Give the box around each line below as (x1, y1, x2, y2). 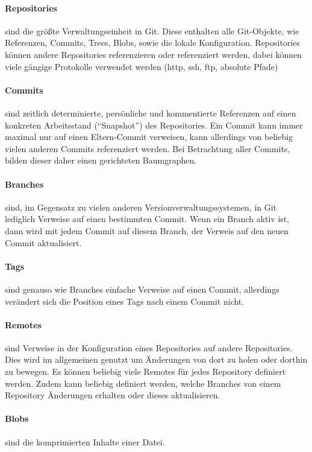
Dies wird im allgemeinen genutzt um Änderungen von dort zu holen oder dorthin (5, 353, 308, 366)
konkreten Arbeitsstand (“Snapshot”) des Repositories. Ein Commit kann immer (5, 118, 303, 131)
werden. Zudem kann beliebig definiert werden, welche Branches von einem (5, 377, 281, 389)
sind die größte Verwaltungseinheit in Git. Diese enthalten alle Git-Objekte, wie (5, 24, 299, 37)
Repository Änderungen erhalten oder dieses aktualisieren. (5, 389, 220, 401)
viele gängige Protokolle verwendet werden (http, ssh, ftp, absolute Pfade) (5, 60, 278, 72)
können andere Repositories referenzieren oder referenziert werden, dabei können (5, 48, 302, 60)
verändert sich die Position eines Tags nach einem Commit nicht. (5, 294, 245, 307)
